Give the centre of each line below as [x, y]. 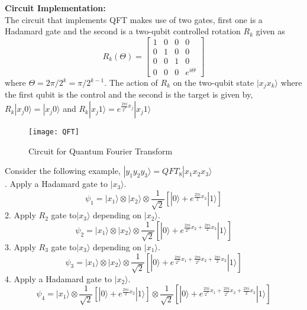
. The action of [131, 82]
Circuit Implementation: [55, 8]
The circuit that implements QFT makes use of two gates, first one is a [134, 19]
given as [270, 31]
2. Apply [20, 215]
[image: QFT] [54, 132]
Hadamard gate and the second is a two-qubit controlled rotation [123, 31]
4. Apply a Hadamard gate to [58, 278]
